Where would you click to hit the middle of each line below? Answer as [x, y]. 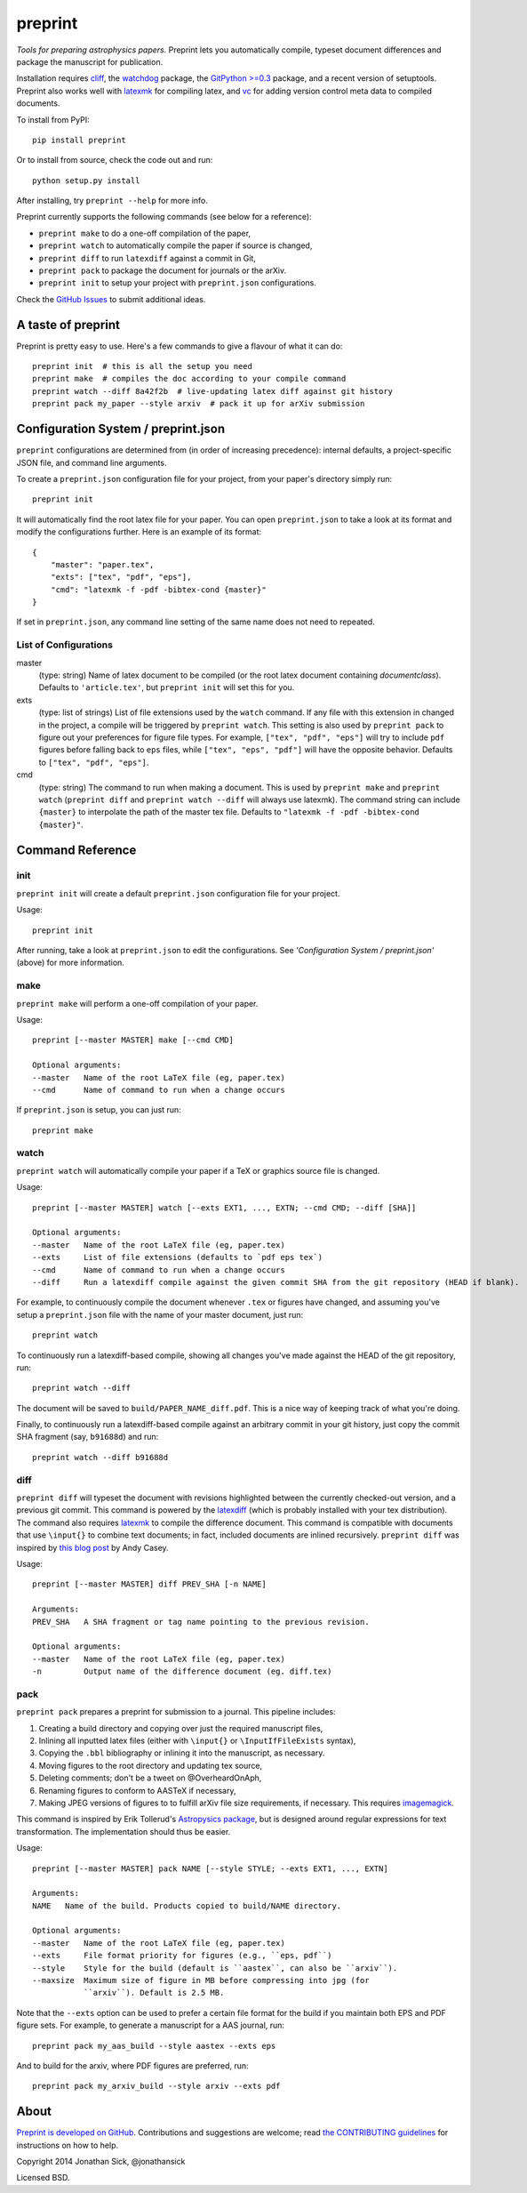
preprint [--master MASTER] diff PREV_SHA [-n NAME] [149, 1584]
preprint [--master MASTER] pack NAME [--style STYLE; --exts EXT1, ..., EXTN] [210, 1868]
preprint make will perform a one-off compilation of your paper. [137, 1003]
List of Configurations [64, 645]
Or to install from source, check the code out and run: [115, 160]
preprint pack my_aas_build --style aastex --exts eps [154, 2046]
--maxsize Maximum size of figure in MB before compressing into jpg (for [201, 1980]
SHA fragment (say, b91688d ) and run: [88, 1437]
